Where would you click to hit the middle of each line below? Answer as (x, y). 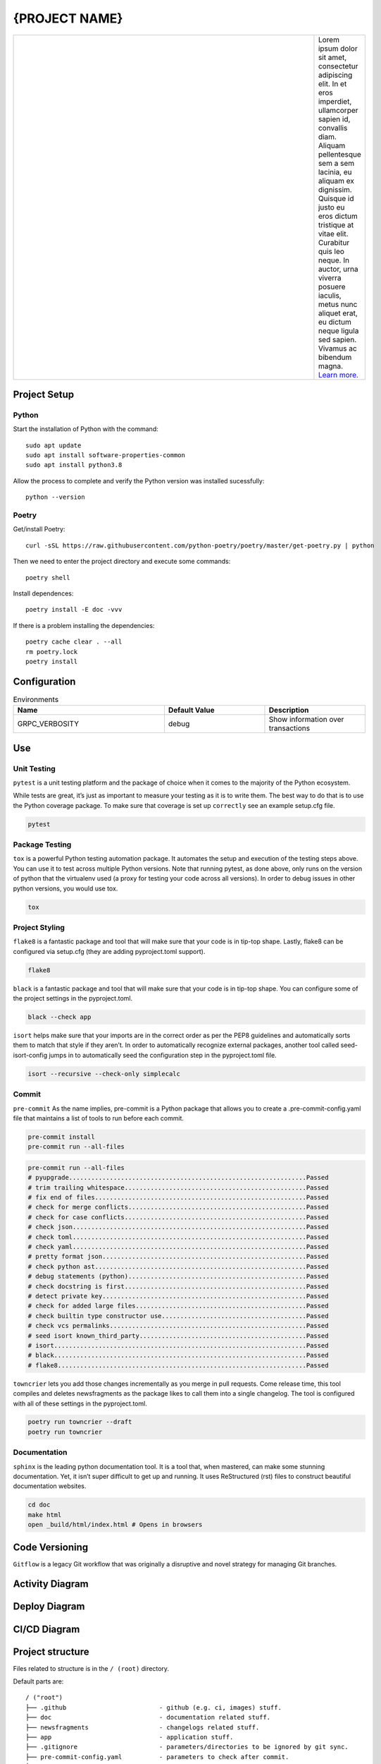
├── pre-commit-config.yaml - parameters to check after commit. (157, 1757)
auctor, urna (338, 269)
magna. (331, 366)
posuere (332, 286)
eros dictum (338, 216)
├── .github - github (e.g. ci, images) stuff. (154, 1707)
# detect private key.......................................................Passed (178, 1296)
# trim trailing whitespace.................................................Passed (178, 1188)
